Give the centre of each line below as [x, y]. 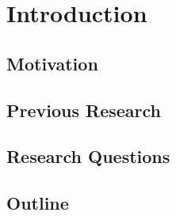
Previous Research [84, 110]
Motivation [52, 63]
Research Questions [88, 156]
